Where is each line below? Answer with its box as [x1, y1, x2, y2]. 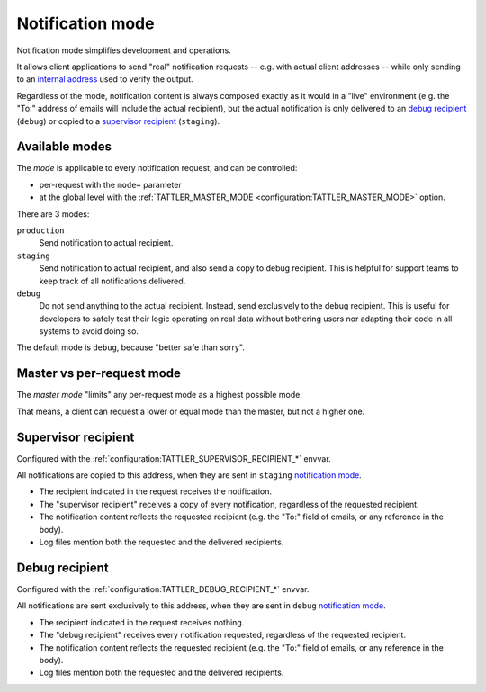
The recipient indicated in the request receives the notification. [39, 486, 272, 497]
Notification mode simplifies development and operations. [16, 45, 231, 56]
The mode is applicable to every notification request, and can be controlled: [16, 163, 298, 174]
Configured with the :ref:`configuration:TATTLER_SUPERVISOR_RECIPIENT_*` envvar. [16, 453, 332, 463]
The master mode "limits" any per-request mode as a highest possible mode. [16, 390, 303, 400]
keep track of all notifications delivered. [39, 275, 186, 286]
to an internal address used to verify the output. [16, 74, 193, 85]
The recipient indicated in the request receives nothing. [39, 616, 245, 627]
